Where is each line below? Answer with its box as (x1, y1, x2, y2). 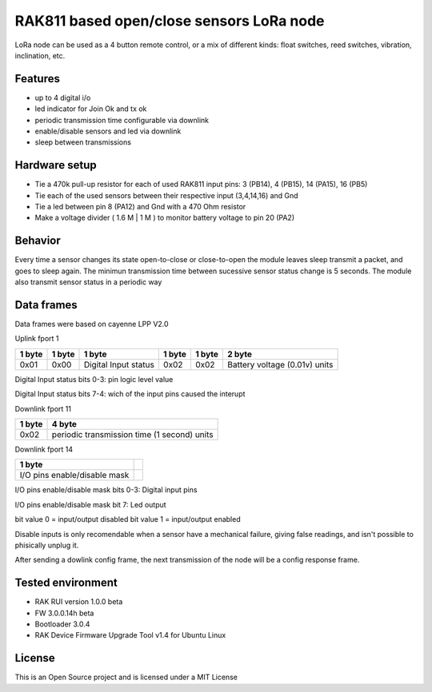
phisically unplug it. (14, 540, 79, 550)
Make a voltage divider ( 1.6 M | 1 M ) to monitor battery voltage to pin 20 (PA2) (34, 213, 295, 223)
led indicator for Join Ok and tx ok (34, 104, 147, 113)
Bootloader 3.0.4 (34, 619, 90, 629)
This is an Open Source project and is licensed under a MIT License (14, 672, 238, 682)
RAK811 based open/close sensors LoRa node (14, 12, 325, 30)
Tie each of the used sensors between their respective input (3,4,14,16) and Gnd (34, 190, 299, 200)
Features (14, 72, 60, 86)
